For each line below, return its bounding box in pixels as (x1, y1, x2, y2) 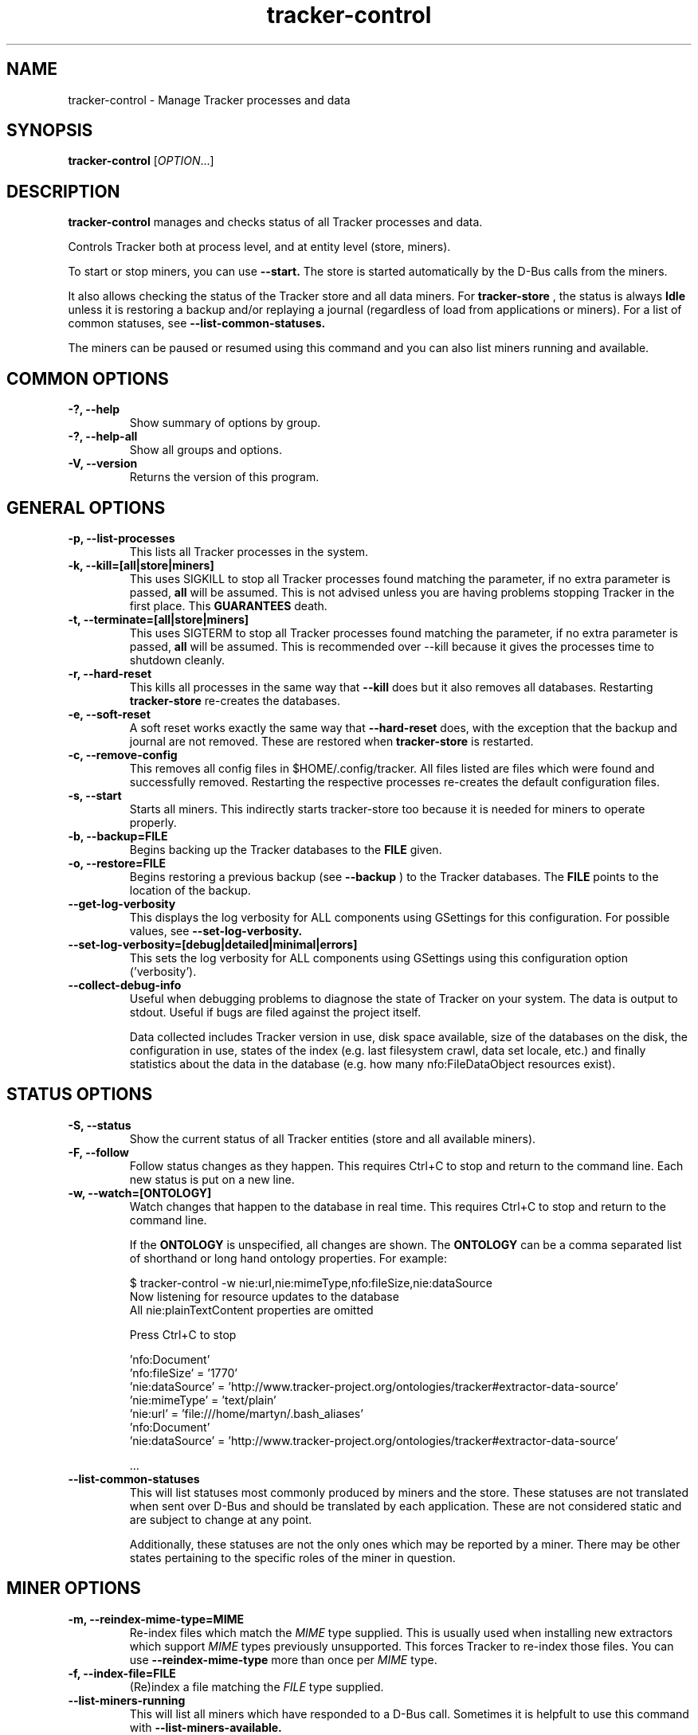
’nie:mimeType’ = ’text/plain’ (129, 1392, 276, 1407)
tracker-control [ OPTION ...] (68, 154, 214, 168)
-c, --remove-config (68, 747, 178, 762)
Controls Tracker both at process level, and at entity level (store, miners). (68, 240, 451, 254)
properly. (129, 815, 177, 829)
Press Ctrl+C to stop (129, 1327, 237, 1341)
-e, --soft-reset (68, 707, 151, 721)
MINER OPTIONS (6, 1578, 141, 1599)
